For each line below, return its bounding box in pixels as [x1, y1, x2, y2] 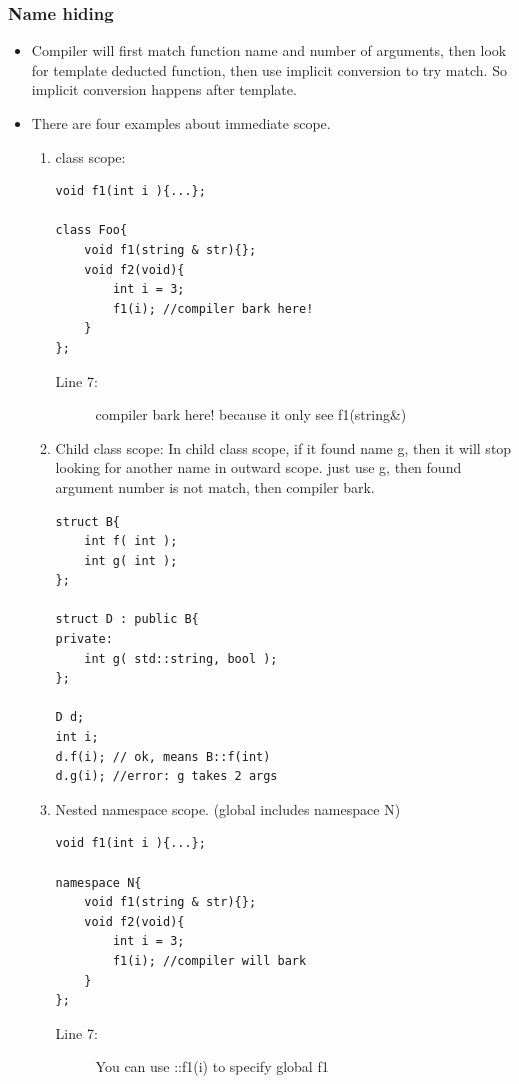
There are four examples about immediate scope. [31, 113, 331, 133]
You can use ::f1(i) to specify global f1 [95, 1056, 329, 1077]
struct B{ [55, 514, 121, 529]
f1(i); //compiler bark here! [112, 301, 314, 316]
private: [55, 632, 113, 647]
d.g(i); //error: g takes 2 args [55, 769, 278, 784]
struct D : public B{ [55, 612, 199, 627]
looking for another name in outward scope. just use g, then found [55, 457, 462, 478]
